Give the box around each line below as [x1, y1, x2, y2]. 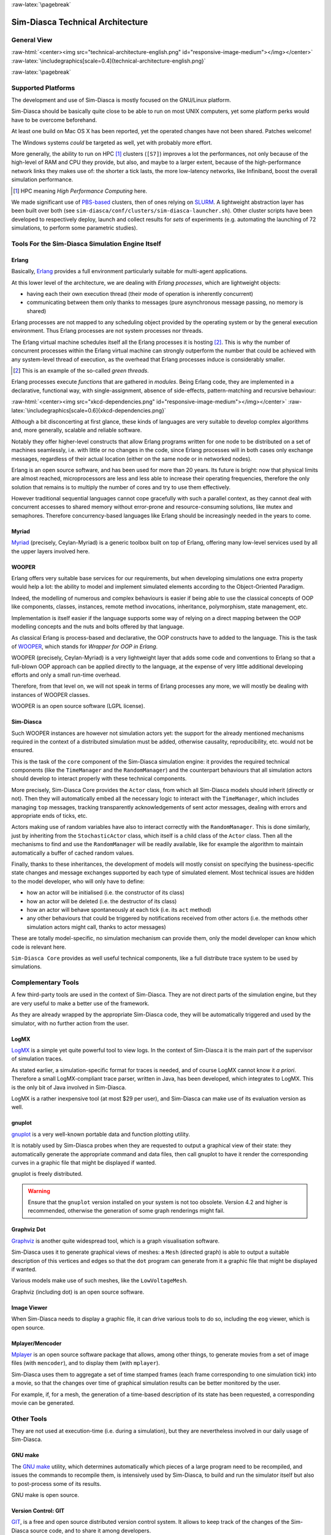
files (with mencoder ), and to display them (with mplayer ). [11, 1359, 161, 1367]
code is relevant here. [11, 943, 67, 950]
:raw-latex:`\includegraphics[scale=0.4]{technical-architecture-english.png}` [11, 57, 206, 64]
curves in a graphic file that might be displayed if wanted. [11, 1159, 156, 1166]
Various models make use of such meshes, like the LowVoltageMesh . [11, 1277, 188, 1284]
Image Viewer [11, 1304, 48, 1311]
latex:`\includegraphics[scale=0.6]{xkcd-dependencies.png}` [11, 406, 167, 414]
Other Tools [11, 1414, 47, 1423]
